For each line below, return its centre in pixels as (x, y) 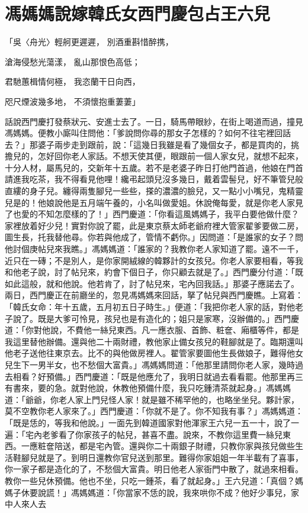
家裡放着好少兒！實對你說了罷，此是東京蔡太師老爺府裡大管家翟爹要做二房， (154, 225)
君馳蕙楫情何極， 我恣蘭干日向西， (73, 81)
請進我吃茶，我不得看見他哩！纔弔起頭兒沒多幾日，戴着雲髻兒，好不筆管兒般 (154, 179)
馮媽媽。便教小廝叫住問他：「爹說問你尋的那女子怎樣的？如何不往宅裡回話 (148, 133)
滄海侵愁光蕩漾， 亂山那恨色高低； (73, 61)
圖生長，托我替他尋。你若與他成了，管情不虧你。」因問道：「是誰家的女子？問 (154, 237)
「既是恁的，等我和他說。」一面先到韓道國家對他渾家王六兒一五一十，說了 (148, 422)
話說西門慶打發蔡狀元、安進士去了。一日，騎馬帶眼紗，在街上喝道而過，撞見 (154, 121)
